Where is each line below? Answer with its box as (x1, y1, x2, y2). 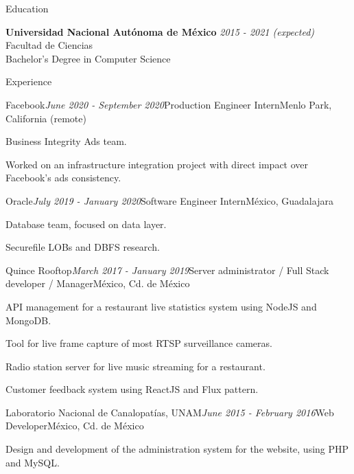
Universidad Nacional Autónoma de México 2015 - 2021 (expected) (5, 24, 315, 38)
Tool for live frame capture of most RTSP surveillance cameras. (5, 336, 272, 350)
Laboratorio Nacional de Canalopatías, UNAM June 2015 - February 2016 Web (5, 405, 334, 419)
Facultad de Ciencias (5, 38, 93, 52)
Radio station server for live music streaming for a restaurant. (5, 359, 265, 373)
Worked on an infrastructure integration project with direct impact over (5, 157, 309, 171)
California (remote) (5, 111, 86, 125)
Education (5, 1, 49, 15)
